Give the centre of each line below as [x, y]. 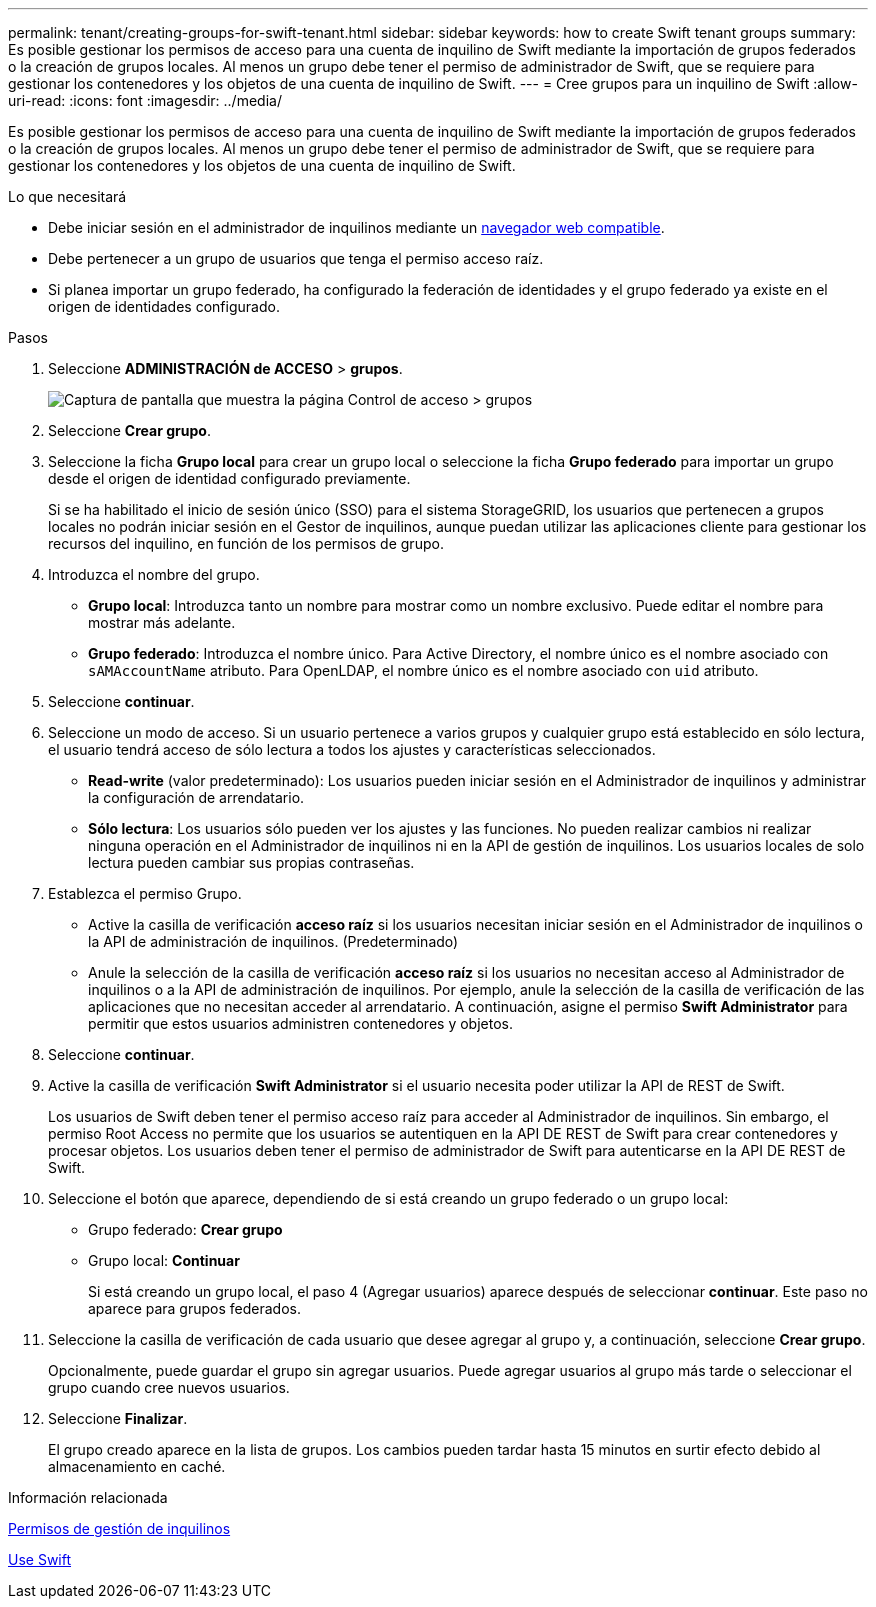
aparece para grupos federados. [194, 1308]
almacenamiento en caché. [137, 1466]
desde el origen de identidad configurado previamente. [229, 478]
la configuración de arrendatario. [196, 797]
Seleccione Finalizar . [118, 1418]
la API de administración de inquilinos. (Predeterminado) [273, 941]
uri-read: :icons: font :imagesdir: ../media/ [145, 100]
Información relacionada [88, 1497]
